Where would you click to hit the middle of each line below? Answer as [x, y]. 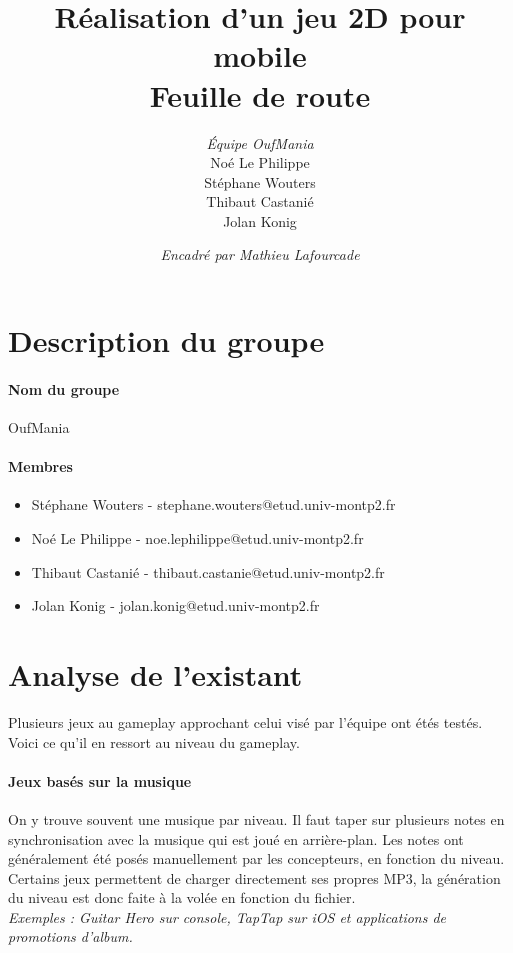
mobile [260, 55]
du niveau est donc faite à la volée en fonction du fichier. [182, 897]
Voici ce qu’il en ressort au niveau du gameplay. [154, 741]
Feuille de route [260, 94]
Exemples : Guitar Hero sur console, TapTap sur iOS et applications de [227, 916]
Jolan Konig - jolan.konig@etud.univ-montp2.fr [175, 605]
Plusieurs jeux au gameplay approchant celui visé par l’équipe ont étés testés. [245, 721]
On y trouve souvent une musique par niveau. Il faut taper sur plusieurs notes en [256, 818]
